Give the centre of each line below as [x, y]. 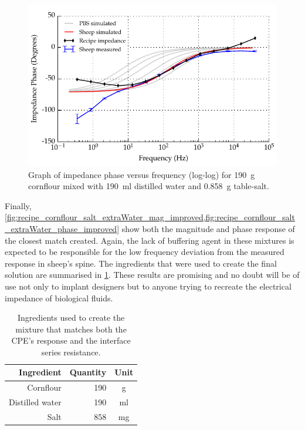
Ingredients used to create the [71, 318]
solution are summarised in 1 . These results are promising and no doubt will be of [152, 275]
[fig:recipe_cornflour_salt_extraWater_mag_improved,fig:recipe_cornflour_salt [150, 217]
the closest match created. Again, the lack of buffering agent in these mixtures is [150, 240]
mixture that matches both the [71, 329]
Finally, [18, 205]
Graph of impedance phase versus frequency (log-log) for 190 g [142, 174]
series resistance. [71, 352]
